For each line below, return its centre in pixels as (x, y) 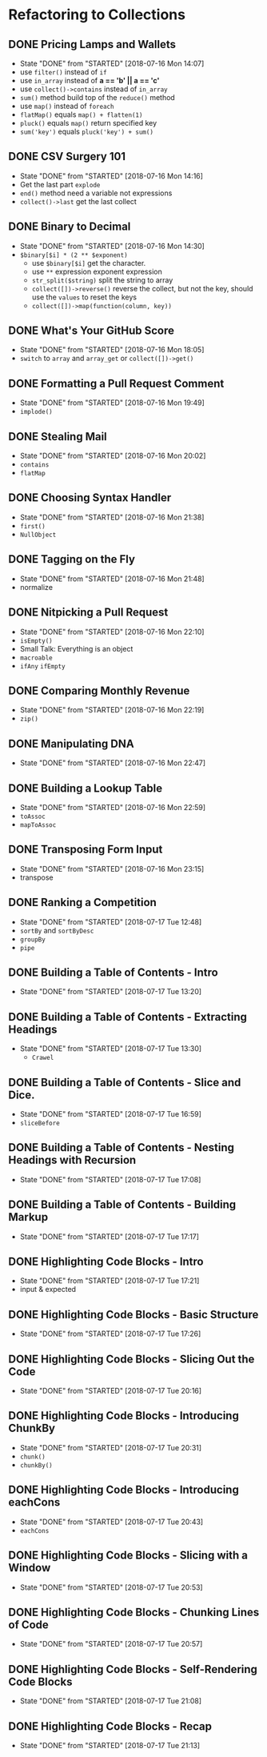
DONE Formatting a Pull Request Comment (116, 383)
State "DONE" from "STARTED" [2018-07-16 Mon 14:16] (112, 176)
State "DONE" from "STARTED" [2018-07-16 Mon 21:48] (112, 579)
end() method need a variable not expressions (96, 193)
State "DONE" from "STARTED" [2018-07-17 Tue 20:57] (111, 1644)
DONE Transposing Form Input (86, 850)
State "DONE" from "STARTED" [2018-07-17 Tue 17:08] (110, 1179)
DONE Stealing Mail (58, 437)
